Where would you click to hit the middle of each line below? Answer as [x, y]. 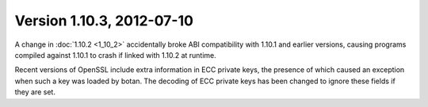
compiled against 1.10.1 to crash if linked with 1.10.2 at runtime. [116, 55]
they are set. [35, 92]
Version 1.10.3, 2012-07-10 [104, 21]
